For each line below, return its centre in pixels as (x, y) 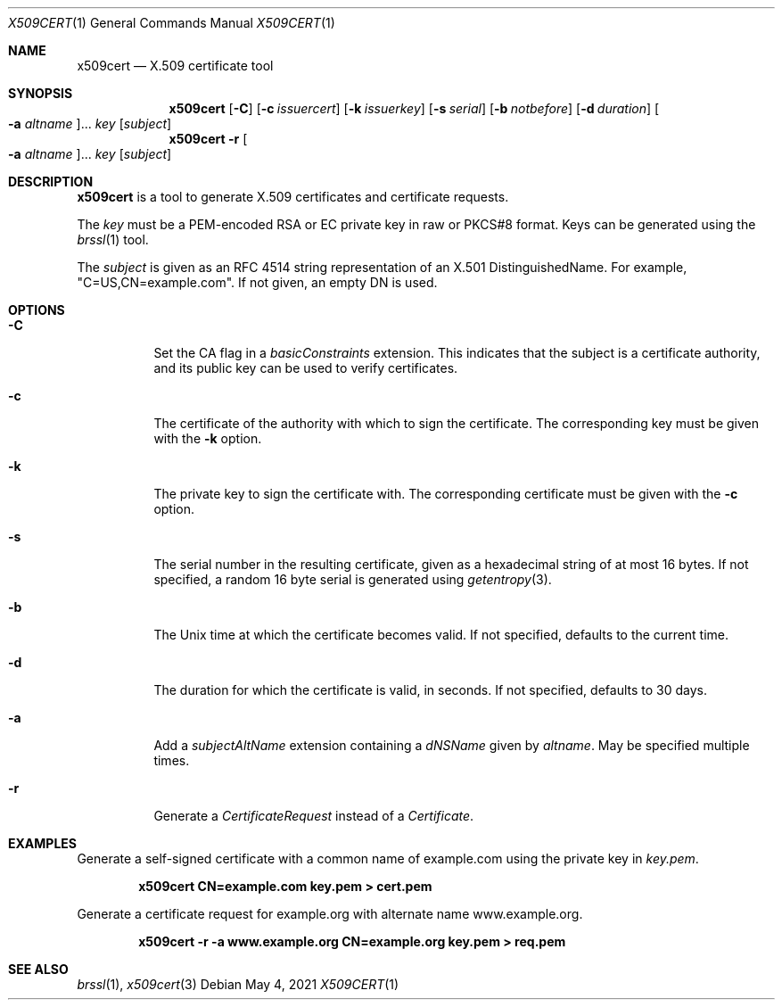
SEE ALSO (38, 969)
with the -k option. (208, 438)
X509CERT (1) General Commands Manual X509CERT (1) (172, 23)
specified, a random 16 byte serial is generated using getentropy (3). (353, 579)
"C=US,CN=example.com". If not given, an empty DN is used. (257, 282)
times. (172, 760)
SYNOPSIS (41, 93)
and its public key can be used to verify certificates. (306, 368)
